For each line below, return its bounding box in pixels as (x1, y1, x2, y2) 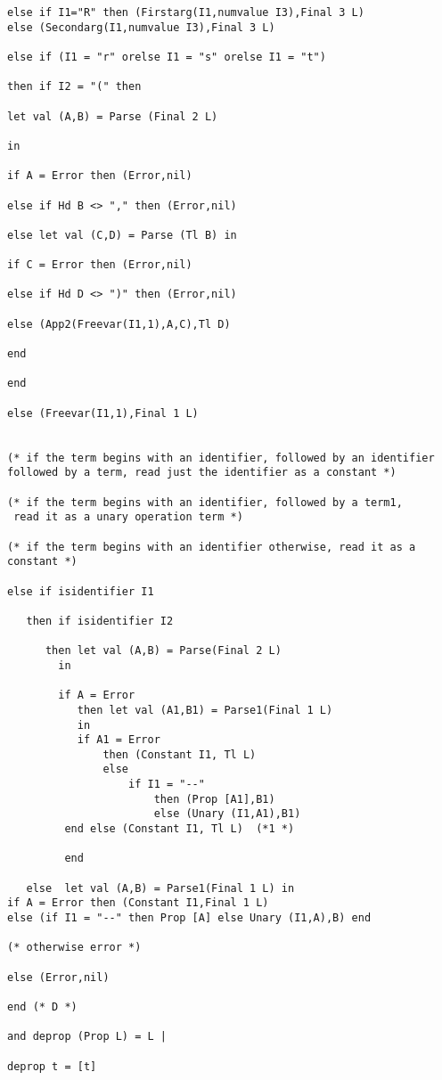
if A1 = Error (77, 733, 160, 747)
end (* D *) (7, 1000, 78, 1013)
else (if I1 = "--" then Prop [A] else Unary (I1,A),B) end (7, 912, 372, 925)
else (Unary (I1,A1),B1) (153, 807, 301, 821)
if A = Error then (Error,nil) (7, 169, 192, 183)
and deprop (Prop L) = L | (7, 1030, 167, 1043)
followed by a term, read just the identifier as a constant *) (7, 466, 397, 479)
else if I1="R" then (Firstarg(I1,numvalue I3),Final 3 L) (7, 6, 364, 19)
